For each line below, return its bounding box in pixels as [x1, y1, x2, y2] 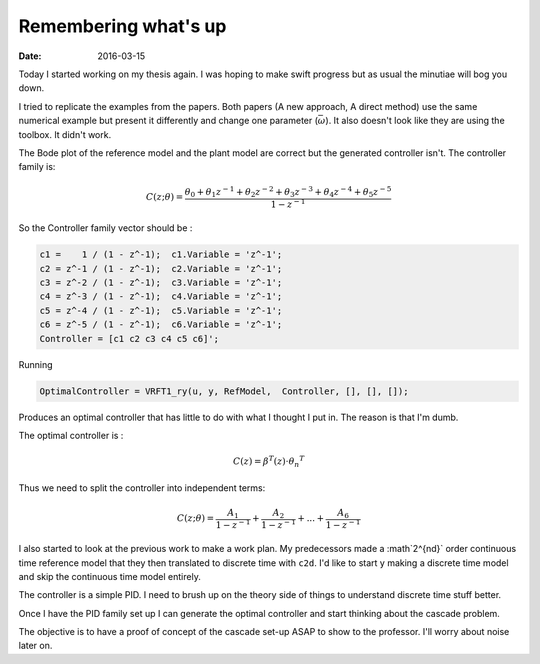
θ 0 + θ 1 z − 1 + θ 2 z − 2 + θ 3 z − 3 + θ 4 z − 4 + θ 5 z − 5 [184, 185, 392, 200]
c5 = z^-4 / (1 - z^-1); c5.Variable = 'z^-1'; [39, 305, 283, 316]
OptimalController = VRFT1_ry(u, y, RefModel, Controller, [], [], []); [39, 385, 409, 397]
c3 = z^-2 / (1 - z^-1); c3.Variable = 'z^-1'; [39, 277, 283, 289]
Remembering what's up [18, 15, 227, 37]
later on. [18, 640, 53, 652]
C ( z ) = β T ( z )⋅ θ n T [233, 454, 305, 469]
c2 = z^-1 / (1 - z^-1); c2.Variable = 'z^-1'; [39, 263, 283, 274]
